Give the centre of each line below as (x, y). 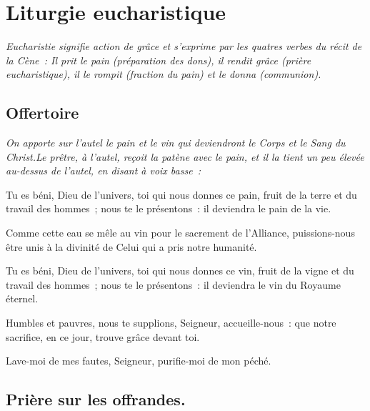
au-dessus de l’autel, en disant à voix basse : (104, 170)
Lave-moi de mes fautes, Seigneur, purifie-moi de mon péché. (139, 361)
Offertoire (42, 113)
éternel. (22, 298)
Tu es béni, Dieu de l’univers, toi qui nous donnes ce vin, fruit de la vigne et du (180, 271)
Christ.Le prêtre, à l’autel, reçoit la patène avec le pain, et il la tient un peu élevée (185, 156)
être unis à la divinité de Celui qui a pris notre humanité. (131, 246)
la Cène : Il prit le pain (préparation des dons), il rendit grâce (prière (159, 60)
